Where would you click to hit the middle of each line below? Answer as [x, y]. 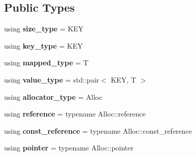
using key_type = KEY [43, 45]
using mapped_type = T [46, 63]
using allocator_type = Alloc [53, 96]
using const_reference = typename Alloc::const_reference [98, 130]
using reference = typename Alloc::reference [75, 114]
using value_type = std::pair [52, 79]
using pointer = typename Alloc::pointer [69, 148]
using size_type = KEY [44, 29]
